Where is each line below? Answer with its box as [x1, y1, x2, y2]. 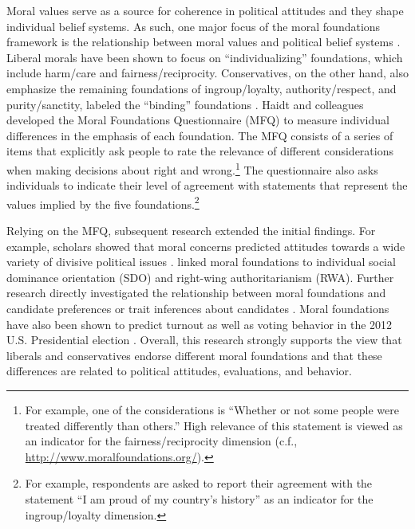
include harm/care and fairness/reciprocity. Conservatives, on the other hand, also [6, 65, 409, 81]
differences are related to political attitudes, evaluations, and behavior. [6, 362, 352, 379]
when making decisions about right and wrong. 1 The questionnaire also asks [6, 159, 378, 178]
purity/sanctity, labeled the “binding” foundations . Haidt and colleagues [6, 96, 364, 112]
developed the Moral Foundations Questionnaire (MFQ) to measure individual [6, 112, 389, 128]
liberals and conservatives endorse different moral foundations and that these [6, 347, 382, 363]
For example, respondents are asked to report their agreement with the [25, 475, 373, 492]
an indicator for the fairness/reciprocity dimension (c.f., [25, 433, 298, 449]
